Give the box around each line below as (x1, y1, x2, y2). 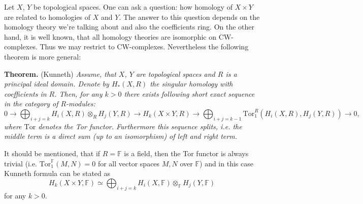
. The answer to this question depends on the (119, 11, 260, 22)
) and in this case (200, 158, 253, 168)
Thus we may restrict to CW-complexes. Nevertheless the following (40, 41, 249, 52)
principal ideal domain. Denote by (4, 78, 109, 89)
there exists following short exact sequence (124, 88, 255, 99)
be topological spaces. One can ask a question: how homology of (34, 2, 233, 12)
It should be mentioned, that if (4, 148, 101, 158)
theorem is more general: (4, 51, 81, 62)
